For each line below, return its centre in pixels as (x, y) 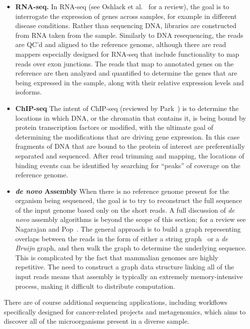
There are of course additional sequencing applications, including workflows (116, 302)
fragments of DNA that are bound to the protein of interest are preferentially (130, 146)
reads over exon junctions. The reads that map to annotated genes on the (125, 63)
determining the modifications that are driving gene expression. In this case (127, 136)
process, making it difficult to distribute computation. (95, 286)
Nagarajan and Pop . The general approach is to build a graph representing (128, 229)
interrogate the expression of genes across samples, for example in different (126, 16)
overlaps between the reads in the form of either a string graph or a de (122, 238)
